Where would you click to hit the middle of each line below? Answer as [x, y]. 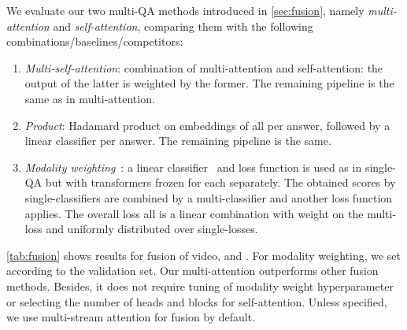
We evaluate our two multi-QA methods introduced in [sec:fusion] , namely [185, 10]
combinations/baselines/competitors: [95, 41]
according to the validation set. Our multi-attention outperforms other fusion [192, 271]
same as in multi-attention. [90, 98]
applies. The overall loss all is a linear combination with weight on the [194, 213]
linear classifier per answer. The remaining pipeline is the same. [178, 141]
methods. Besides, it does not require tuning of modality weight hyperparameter [200, 286]
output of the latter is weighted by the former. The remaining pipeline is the [209, 83]
